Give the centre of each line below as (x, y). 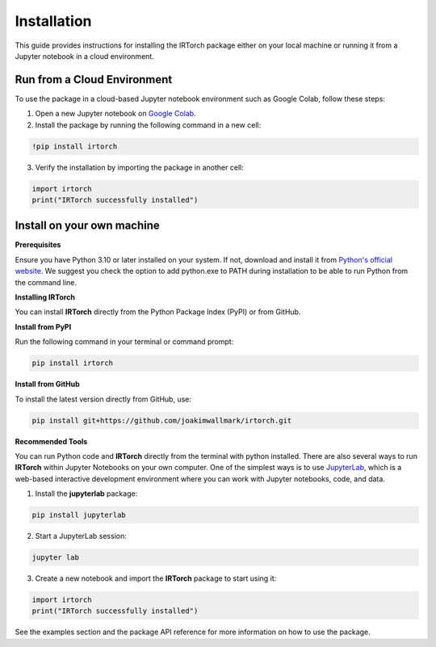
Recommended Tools (51, 441)
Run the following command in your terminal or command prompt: (124, 342)
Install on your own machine (88, 226)
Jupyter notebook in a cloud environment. (85, 56)
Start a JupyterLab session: (81, 536)
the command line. (46, 282)
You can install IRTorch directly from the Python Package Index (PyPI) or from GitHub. (158, 312)
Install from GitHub (47, 384)
